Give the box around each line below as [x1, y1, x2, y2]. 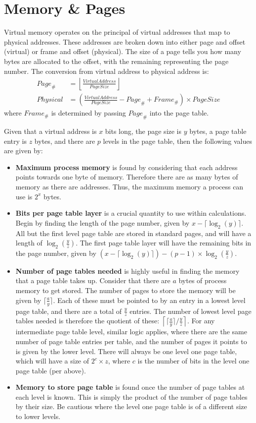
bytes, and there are [34, 135, 95, 146]
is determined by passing [51, 108, 126, 118]
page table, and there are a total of [15, 305, 122, 316]
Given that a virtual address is [4, 125, 97, 136]
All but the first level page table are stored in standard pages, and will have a [15, 228, 252, 238]
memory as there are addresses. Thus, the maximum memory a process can [15, 181, 244, 191]
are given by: [4, 145, 43, 156]
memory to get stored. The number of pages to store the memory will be [15, 285, 236, 296]
